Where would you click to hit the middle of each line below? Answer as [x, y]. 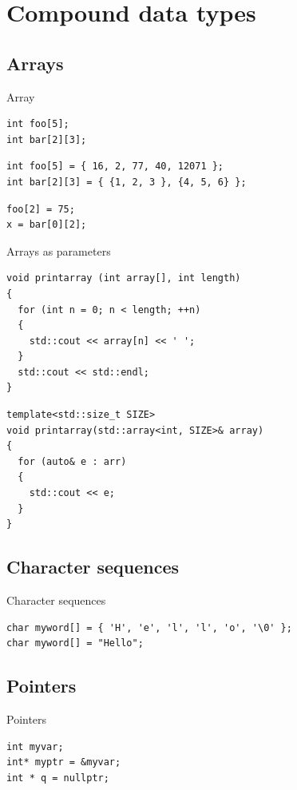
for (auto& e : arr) [72, 461]
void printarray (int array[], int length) [124, 278]
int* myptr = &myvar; [64, 762]
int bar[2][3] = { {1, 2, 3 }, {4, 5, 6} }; [127, 182]
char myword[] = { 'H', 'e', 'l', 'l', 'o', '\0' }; [149, 627]
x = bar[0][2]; [47, 225]
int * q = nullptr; [58, 778]
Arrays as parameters [59, 250]
